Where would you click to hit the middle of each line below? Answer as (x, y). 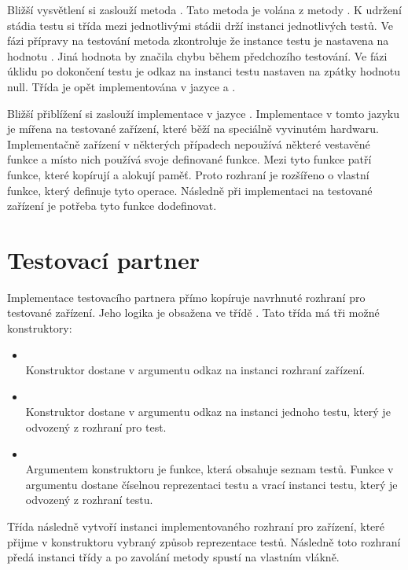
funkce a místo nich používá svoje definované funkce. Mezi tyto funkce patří (189, 159)
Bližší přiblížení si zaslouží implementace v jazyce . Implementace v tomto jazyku (203, 113)
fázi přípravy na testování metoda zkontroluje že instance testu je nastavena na (198, 40)
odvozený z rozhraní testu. (89, 500)
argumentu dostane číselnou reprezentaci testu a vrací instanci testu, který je (211, 484)
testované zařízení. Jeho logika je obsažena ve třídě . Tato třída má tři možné (193, 313)
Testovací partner (103, 259)
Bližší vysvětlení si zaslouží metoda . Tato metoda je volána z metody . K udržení (204, 9)
